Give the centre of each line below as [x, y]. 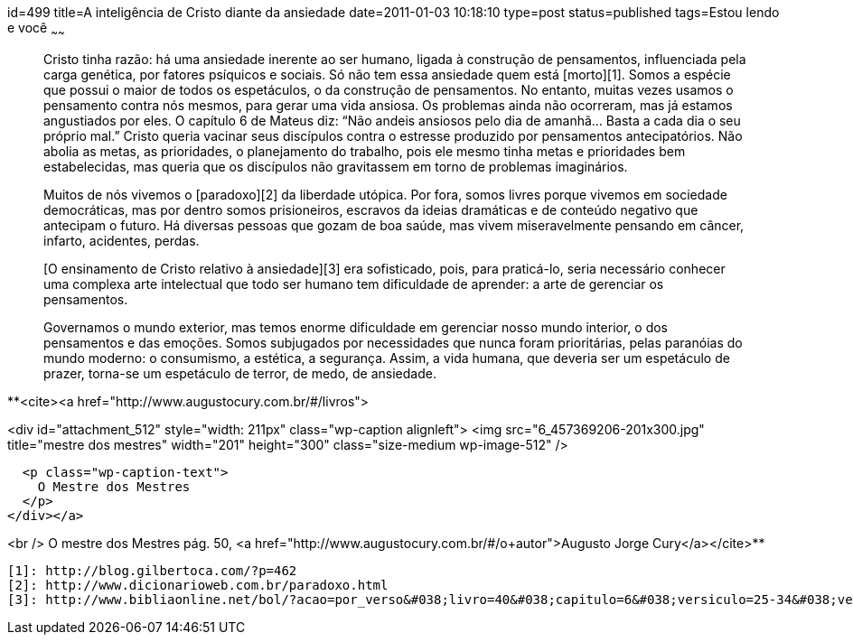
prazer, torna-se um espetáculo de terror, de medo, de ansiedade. [240, 373]
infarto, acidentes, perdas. [122, 240]
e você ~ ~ [36, 29]
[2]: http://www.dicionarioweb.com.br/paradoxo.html [198, 585]
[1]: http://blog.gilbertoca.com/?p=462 [152, 570]
